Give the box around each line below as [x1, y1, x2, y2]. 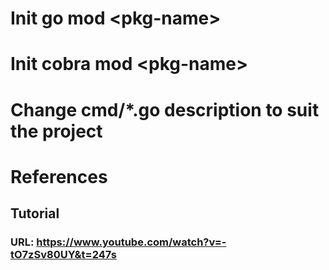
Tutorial [10, 205, 60, 222]
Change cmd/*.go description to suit [10, 98, 320, 121]
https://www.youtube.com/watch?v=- [36, 235, 227, 249]
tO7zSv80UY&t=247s [10, 248, 117, 262]
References [10, 165, 108, 188]
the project [10, 120, 103, 142]
